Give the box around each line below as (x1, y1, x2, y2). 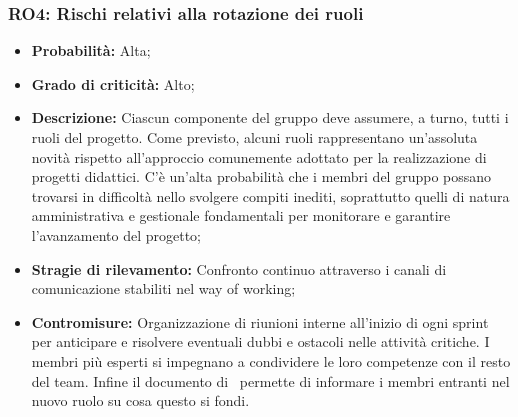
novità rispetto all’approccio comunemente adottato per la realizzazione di (31, 146, 487, 167)
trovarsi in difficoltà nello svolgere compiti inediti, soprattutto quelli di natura (31, 185, 510, 206)
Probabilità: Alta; (31, 40, 151, 61)
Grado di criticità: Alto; (31, 73, 195, 94)
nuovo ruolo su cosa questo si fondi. (31, 390, 250, 411)
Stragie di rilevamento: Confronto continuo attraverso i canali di (31, 258, 447, 279)
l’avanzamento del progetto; (31, 224, 202, 245)
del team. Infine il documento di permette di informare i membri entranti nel (31, 370, 510, 391)
